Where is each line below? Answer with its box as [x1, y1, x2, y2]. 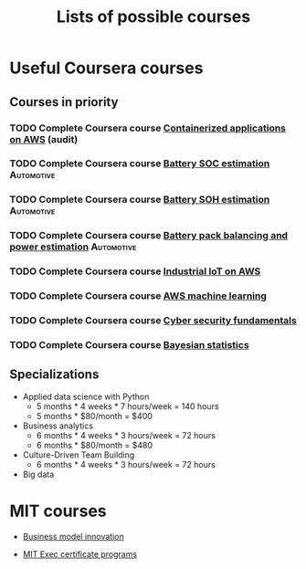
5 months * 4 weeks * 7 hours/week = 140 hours [36, 400, 219, 412]
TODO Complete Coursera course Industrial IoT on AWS [9, 265, 261, 278]
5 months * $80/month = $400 [36, 410, 153, 421]
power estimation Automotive [9, 240, 137, 253]
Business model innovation [22, 531, 125, 542]
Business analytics [22, 420, 94, 431]
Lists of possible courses [56, 6, 251, 27]
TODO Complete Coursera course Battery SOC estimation [9, 157, 270, 170]
